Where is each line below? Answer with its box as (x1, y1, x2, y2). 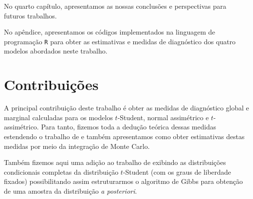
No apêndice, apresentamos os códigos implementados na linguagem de (4, 27, 215, 37)
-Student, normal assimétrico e (117, 112, 209, 122)
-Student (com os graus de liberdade (123, 166, 231, 177)
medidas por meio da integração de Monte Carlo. (4, 141, 150, 151)
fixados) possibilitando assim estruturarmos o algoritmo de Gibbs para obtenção (4, 176, 243, 186)
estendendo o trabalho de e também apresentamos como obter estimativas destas (4, 131, 245, 141)
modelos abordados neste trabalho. (4, 46, 108, 56)
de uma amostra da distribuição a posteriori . (4, 185, 137, 196)
